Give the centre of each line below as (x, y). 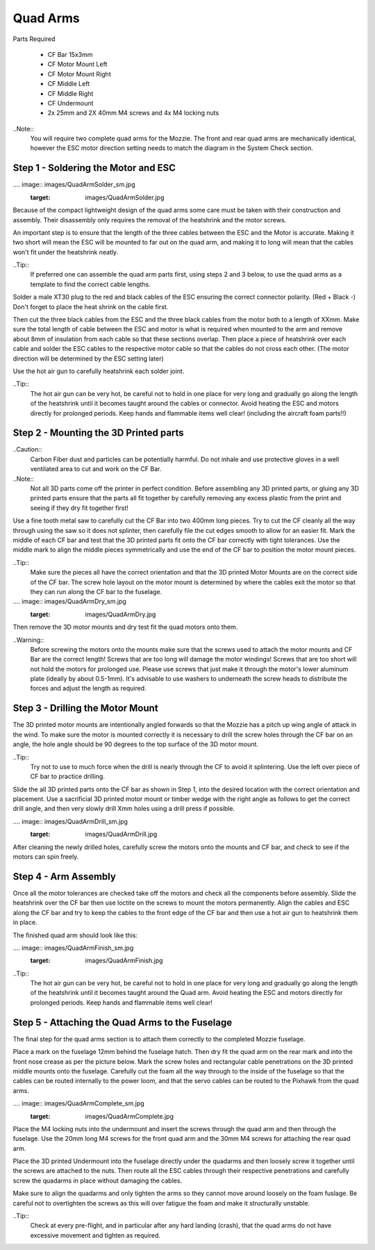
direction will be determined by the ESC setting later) (89, 359)
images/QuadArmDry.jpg (120, 614)
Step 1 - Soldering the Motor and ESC (94, 168)
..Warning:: (28, 640)
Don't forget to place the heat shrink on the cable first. (91, 306)
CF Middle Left (69, 84)
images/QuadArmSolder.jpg (125, 197)
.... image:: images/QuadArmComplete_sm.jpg (79, 1103)
